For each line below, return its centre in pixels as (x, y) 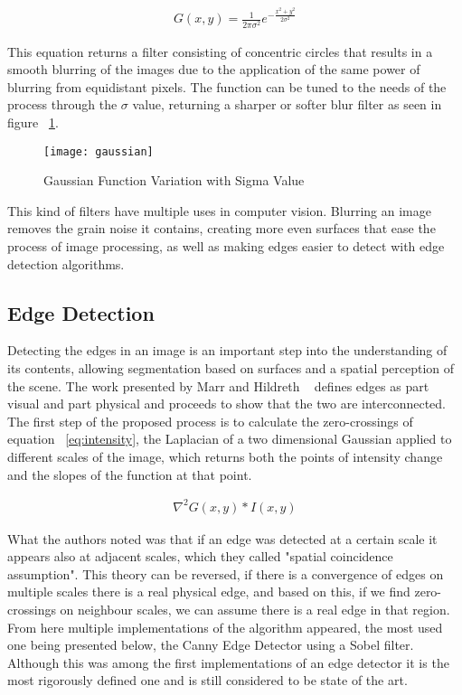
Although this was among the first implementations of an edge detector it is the (228, 662)
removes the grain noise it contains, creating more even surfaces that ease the (222, 228)
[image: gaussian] (99, 151)
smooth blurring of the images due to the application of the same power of (214, 69)
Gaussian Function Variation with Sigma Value (174, 180)
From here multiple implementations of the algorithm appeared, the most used (225, 627)
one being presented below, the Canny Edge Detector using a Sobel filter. (211, 645)
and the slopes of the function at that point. (130, 474)
